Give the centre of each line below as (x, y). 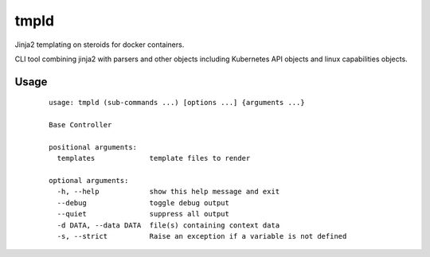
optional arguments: (89, 181)
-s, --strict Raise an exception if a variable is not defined (202, 236)
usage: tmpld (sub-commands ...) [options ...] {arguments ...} (177, 103)
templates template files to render (154, 158)
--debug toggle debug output (143, 202)
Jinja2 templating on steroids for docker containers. (100, 45)
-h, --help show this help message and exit (168, 192)
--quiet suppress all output (143, 214)
